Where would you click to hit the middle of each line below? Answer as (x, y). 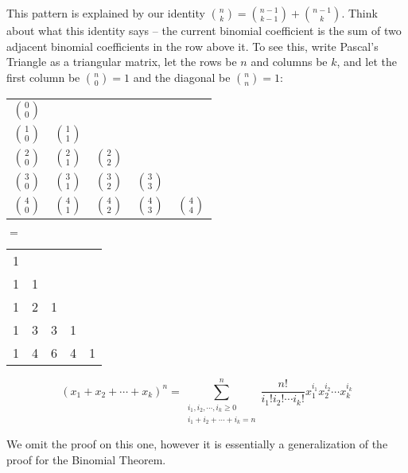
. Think (359, 13)
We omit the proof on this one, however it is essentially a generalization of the (197, 444)
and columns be (289, 62)
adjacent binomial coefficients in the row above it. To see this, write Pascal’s (192, 46)
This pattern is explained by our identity (106, 13)
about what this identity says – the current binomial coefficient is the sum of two (204, 30)
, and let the (367, 62)
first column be (43, 77)
